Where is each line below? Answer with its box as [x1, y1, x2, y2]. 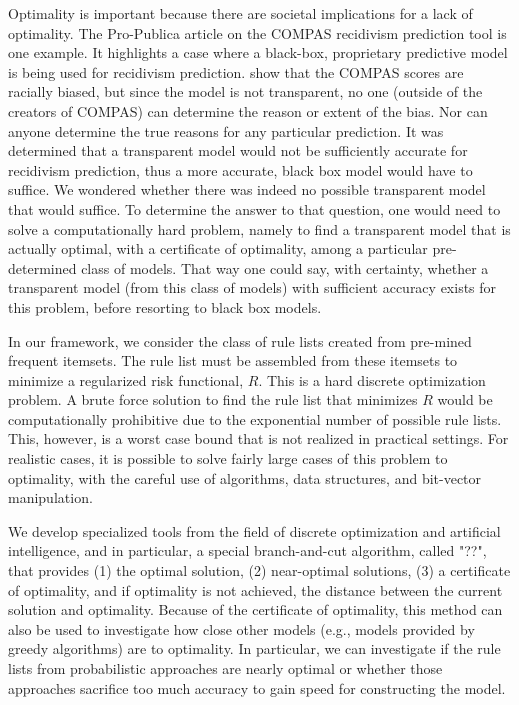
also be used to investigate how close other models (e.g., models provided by [8, 618, 475, 639]
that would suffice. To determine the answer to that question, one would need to [8, 198, 501, 219]
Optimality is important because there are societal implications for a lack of [8, 3, 473, 23]
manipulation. [8, 487, 93, 508]
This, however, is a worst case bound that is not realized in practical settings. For [8, 428, 509, 449]
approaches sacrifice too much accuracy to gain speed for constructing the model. [8, 677, 506, 698]
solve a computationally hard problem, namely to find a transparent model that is [8, 218, 511, 239]
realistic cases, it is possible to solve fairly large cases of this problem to [8, 448, 448, 469]
